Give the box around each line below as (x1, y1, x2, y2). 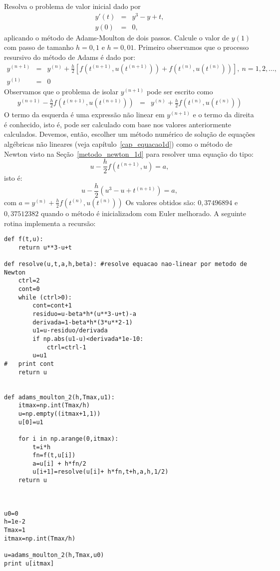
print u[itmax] (4, 560, 54, 567)
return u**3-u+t (18, 244, 72, 251)
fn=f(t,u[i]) (32, 452, 76, 459)
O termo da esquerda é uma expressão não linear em (4, 109, 165, 120)
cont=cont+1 (32, 302, 72, 309)
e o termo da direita (193, 109, 254, 120)
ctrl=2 (18, 277, 40, 285)
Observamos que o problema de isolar (4, 86, 118, 96)
